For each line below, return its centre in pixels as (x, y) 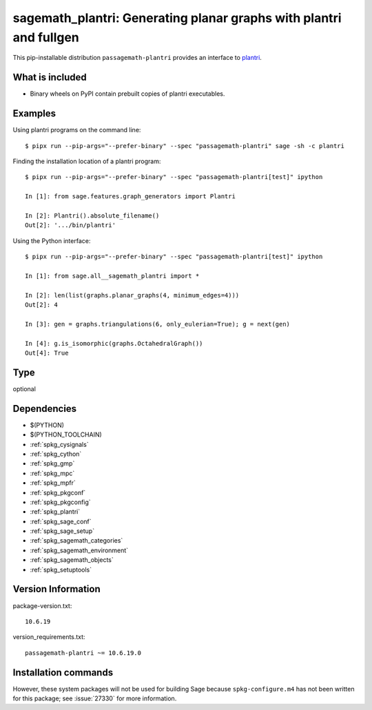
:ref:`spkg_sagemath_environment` (79, 550)
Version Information (56, 589)
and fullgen (46, 37)
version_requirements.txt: (49, 637)
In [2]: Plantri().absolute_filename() (92, 216)
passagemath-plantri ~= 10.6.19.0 (83, 653)
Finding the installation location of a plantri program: (87, 161)
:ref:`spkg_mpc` (52, 473)
